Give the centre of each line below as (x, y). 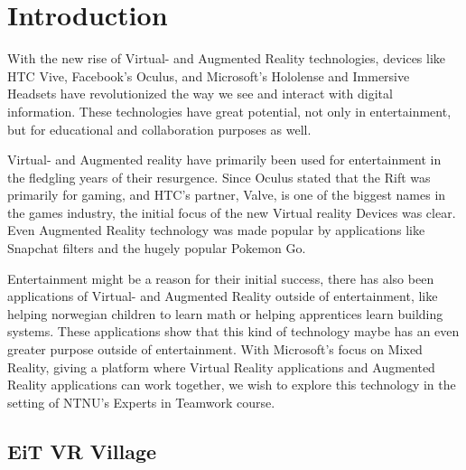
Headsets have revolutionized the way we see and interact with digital (200, 94)
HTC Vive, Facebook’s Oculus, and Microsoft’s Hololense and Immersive (209, 75)
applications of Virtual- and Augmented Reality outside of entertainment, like (223, 296)
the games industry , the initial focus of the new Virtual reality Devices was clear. (232, 212)
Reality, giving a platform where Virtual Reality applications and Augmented (221, 367)
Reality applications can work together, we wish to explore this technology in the (232, 385)
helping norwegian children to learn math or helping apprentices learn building (225, 313)
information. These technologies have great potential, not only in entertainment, (229, 111)
